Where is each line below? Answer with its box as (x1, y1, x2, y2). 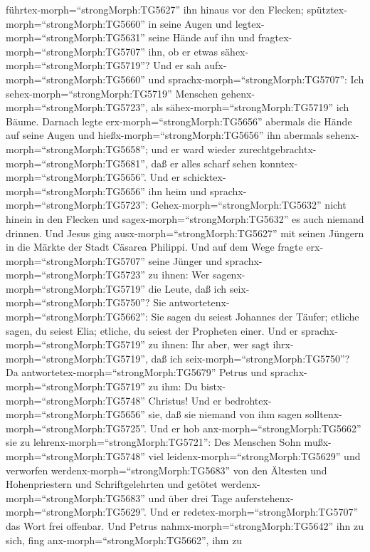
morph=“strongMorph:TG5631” (6, 30, 145, 45)
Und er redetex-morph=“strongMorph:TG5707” (149, 504, 359, 519)
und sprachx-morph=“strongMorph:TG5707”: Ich (148, 71, 364, 86)
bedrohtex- (224, 392, 272, 407)
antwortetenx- (169, 295, 230, 310)
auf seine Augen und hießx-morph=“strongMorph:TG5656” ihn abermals (6, 127, 324, 142)
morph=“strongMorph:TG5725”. (6, 420, 147, 435)
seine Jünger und (148, 253, 223, 268)
